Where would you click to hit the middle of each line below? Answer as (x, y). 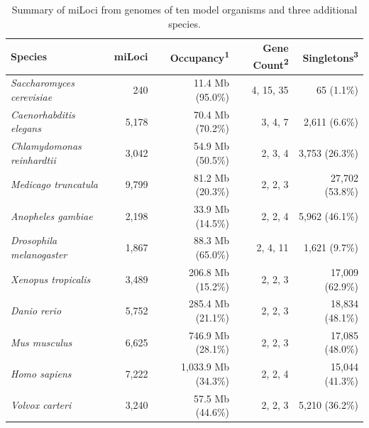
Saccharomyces (43, 83)
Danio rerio (36, 311)
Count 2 (271, 63)
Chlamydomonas (46, 146)
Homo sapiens (41, 374)
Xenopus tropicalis (51, 279)
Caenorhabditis (43, 114)
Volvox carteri (41, 405)
